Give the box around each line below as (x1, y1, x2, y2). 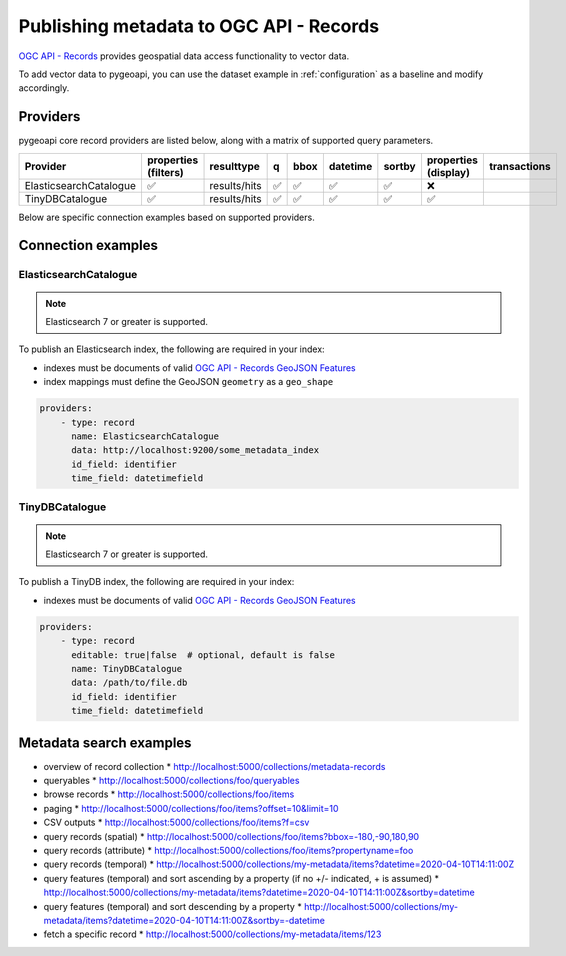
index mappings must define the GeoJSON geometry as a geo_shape (43, 376, 334, 388)
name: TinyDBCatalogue (71, 663, 183, 674)
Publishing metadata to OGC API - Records (18, 15, 380, 37)
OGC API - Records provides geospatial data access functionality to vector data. (18, 50, 350, 62)
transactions (488, 159, 551, 173)
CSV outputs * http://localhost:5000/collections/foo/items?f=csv (43, 816, 310, 829)
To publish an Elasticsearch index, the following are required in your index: (18, 343, 325, 355)
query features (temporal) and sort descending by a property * (43, 900, 302, 912)
